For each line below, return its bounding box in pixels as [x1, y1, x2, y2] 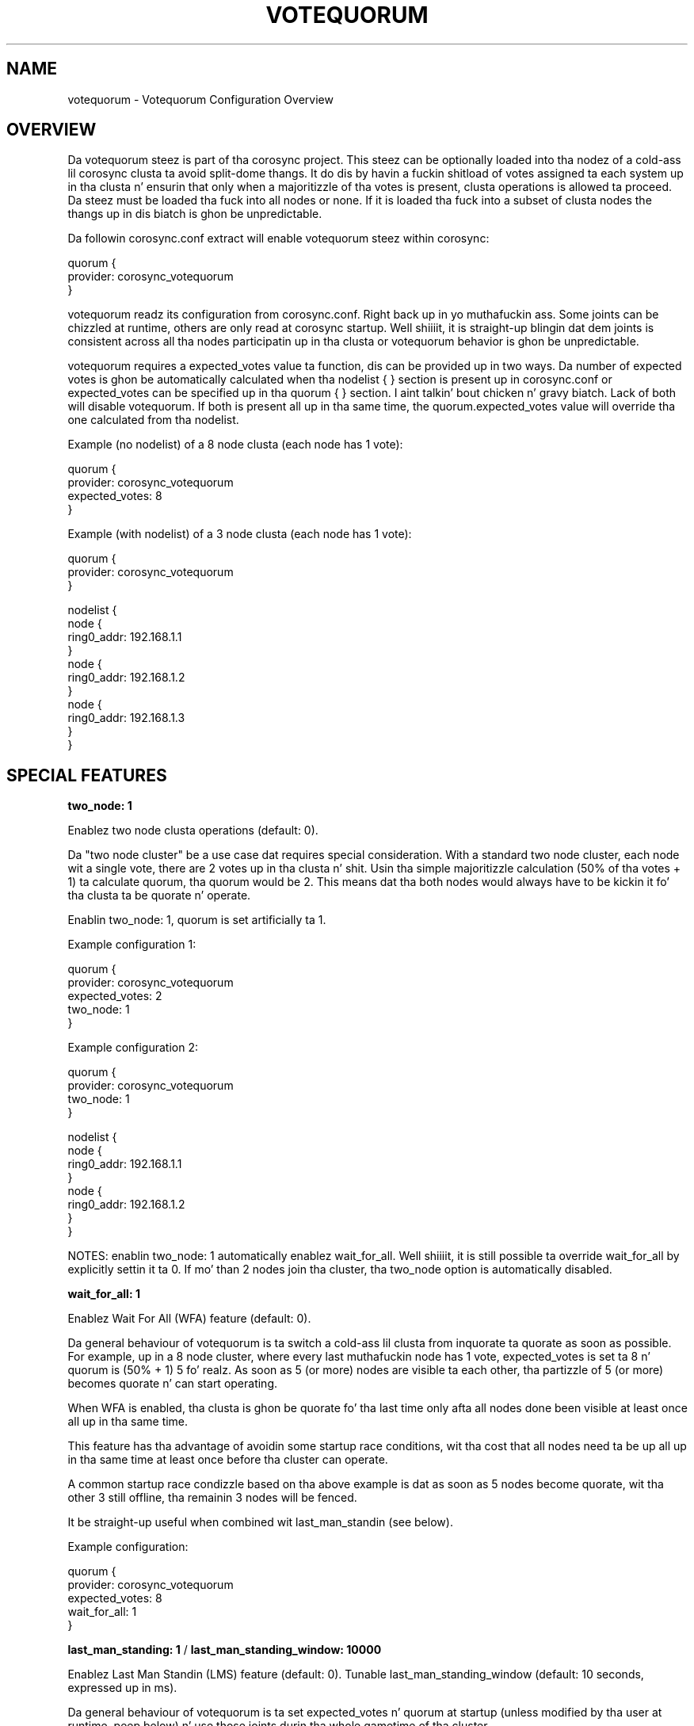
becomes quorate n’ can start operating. [67, 1377, 278, 1391]
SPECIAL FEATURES [6, 765, 167, 785]
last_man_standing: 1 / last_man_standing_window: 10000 [67, 1643, 382, 1657]
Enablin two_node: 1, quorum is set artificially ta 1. [67, 913, 326, 927]
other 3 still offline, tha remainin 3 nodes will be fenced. [67, 1491, 357, 1505]
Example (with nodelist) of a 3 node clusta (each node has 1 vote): [67, 527, 412, 541]
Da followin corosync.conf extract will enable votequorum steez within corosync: [67, 231, 490, 246]
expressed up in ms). [67, 1681, 177, 1695]
